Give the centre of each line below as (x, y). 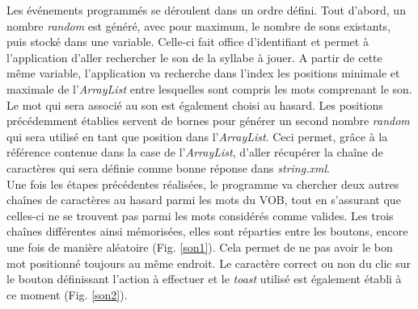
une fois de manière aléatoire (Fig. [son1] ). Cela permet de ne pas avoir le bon (200, 246)
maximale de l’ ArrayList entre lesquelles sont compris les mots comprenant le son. (209, 88)
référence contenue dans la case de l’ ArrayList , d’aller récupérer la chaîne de (195, 152)
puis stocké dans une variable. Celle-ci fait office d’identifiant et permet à (188, 42)
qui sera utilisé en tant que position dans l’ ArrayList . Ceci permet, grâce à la (197, 136)
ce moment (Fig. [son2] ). (67, 294)
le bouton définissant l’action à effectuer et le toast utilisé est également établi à (204, 279)
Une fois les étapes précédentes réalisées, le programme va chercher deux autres (203, 184)
